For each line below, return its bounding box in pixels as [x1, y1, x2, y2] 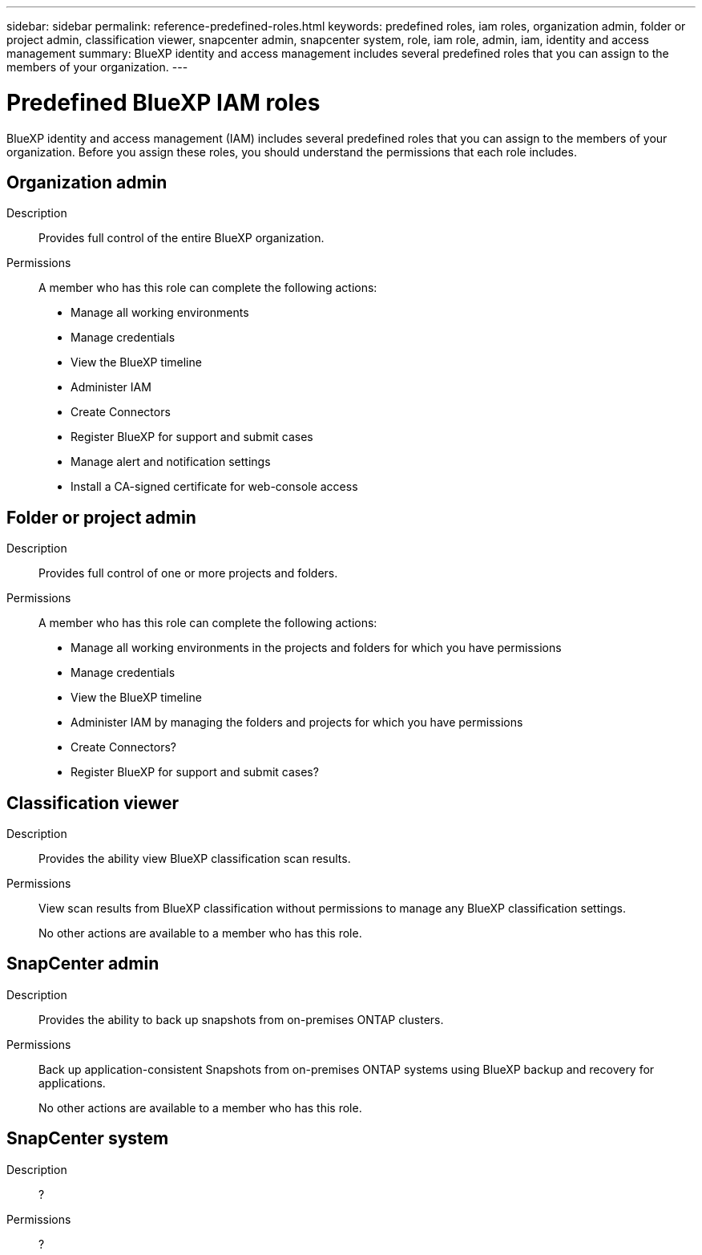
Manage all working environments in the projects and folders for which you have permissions [71, 641, 562, 655]
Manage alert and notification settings [71, 455, 271, 469]
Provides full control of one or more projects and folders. [38, 566, 338, 581]
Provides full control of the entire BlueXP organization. [38, 231, 325, 245]
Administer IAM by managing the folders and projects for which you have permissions [71, 715, 523, 730]
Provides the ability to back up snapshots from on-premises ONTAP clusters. [38, 1012, 444, 1026]
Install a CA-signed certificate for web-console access [71, 480, 358, 494]
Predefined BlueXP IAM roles [6, 88, 321, 116]
